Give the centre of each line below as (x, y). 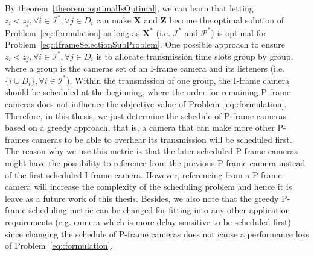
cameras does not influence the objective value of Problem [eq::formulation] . (146, 103)
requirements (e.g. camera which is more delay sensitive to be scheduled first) (148, 221)
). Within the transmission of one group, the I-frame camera (178, 80)
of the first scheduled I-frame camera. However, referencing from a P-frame (143, 174)
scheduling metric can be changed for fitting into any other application (159, 210)
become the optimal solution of (227, 20)
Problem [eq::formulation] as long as (72, 32)
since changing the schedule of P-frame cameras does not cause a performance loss (157, 233)
